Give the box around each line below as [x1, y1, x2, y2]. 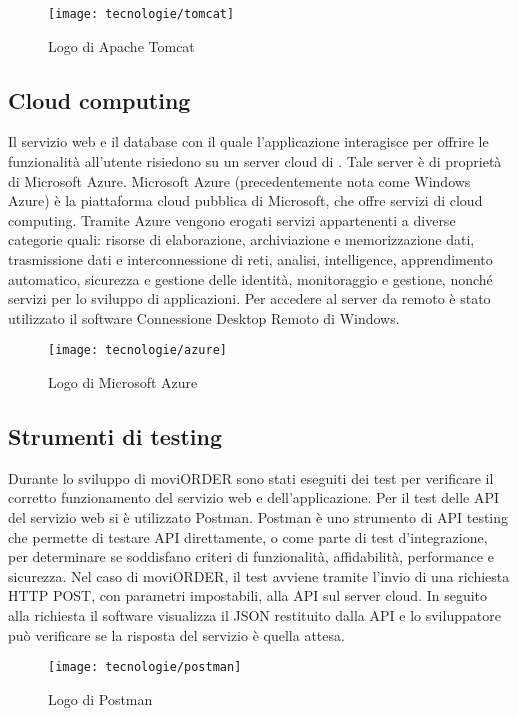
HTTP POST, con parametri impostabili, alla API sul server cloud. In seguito [8, 585, 488, 606]
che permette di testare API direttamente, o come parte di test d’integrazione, [8, 526, 488, 547]
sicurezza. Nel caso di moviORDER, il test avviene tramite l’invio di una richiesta [8, 565, 510, 586]
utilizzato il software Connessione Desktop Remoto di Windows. [8, 307, 400, 328]
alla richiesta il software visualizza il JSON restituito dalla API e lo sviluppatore [8, 605, 501, 625]
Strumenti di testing [8, 421, 222, 452]
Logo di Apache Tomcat [48, 35, 195, 56]
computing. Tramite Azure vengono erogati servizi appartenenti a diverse [8, 209, 456, 230]
